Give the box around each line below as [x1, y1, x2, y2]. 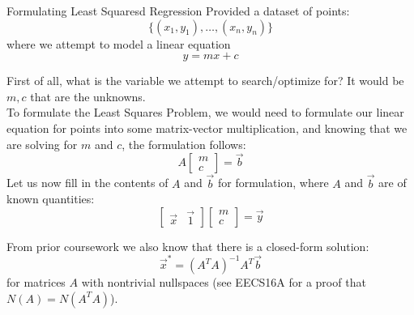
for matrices [6, 274, 66, 291]
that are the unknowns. [30, 87, 146, 104]
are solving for [6, 135, 78, 152]
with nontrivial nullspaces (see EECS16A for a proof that [81, 274, 366, 291]
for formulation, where [217, 174, 329, 191]
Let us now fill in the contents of [6, 174, 169, 191]
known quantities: [6, 190, 95, 207]
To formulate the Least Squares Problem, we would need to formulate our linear [6, 104, 404, 121]
